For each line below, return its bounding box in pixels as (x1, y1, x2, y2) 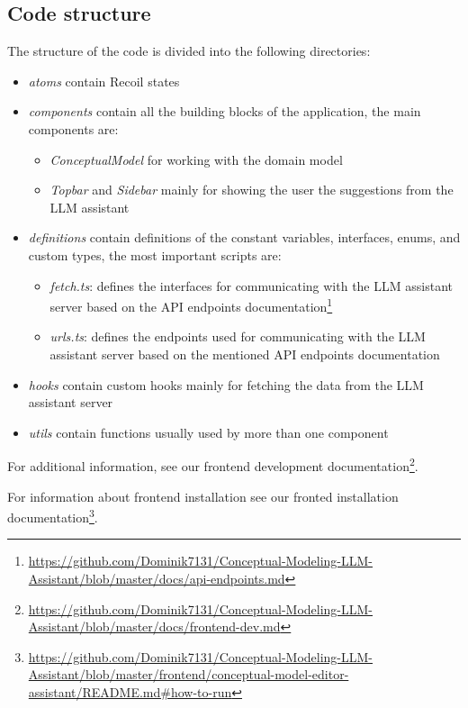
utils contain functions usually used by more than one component (28, 422, 389, 441)
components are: (28, 119, 119, 138)
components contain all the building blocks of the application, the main (28, 102, 421, 121)
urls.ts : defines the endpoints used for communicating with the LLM (49, 327, 426, 346)
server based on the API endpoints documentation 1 (49, 295, 333, 315)
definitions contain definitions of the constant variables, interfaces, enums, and (28, 228, 461, 247)
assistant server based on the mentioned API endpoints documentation (49, 344, 440, 363)
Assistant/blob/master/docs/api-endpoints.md (28, 569, 285, 588)
